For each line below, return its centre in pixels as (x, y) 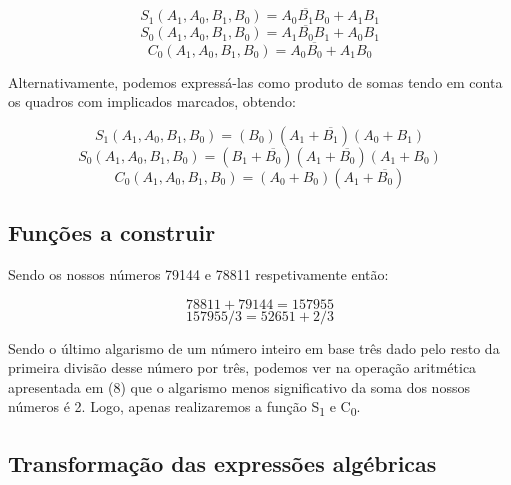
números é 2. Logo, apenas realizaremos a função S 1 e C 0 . (184, 408)
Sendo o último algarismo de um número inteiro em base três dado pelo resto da (254, 347)
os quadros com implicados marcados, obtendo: (152, 101)
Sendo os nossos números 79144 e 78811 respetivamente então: (198, 274)
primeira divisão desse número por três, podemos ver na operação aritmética (242, 367)
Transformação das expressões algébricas (222, 462)
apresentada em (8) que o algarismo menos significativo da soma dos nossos (239, 386)
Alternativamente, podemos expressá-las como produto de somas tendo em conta (255, 81)
